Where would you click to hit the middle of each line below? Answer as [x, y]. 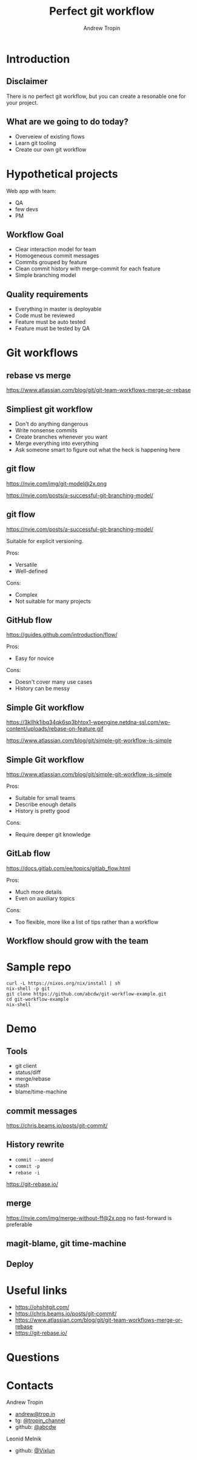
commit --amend [34, 1160]
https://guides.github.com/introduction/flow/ [62, 635]
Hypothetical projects [62, 174]
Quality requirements [47, 294]
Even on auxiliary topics [45, 898]
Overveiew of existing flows [50, 136]
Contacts [30, 1385]
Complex [26, 594]
